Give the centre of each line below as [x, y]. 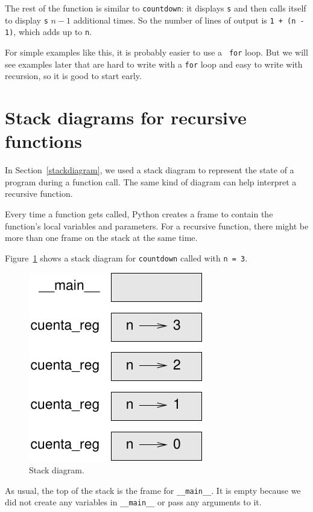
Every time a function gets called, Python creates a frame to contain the [139, 213]
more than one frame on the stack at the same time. [101, 238]
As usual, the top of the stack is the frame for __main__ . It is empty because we [153, 490]
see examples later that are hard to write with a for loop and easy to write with [154, 64]
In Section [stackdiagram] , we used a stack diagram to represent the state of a [150, 170]
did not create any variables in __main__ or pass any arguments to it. [133, 502]
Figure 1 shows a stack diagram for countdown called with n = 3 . [126, 258]
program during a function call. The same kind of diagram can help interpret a [151, 181]
